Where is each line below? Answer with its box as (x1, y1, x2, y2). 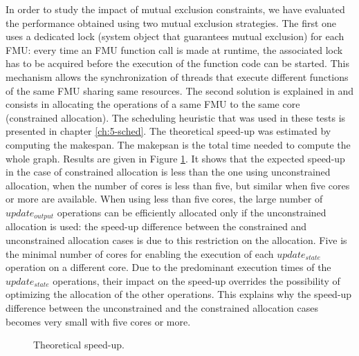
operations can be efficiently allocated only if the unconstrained (57, 205, 326, 219)
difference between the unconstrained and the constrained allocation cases (6, 300, 318, 315)
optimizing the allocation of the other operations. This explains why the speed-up (6, 287, 352, 301)
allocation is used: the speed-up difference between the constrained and (6, 219, 307, 234)
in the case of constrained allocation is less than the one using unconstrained (6, 165, 331, 179)
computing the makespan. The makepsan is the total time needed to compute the (6, 137, 351, 151)
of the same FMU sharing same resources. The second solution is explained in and (6, 83, 353, 97)
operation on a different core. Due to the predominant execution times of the (6, 260, 331, 274)
